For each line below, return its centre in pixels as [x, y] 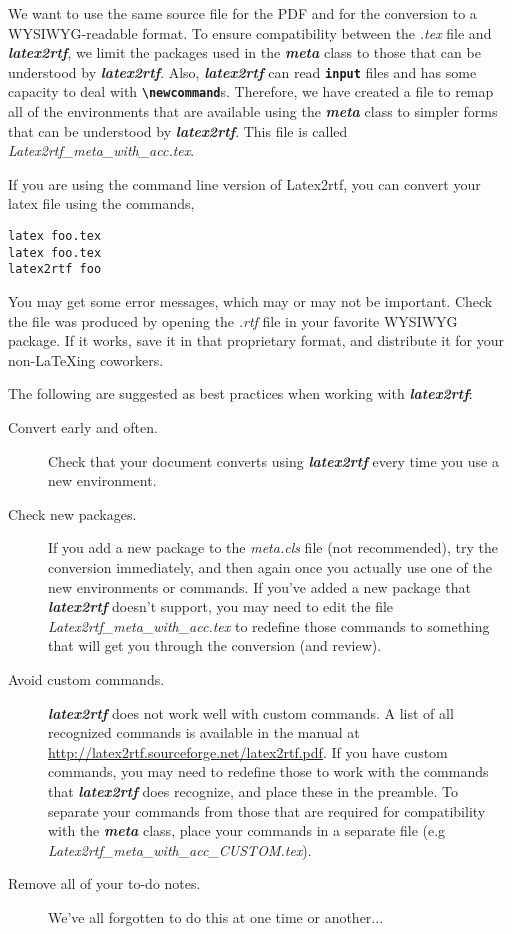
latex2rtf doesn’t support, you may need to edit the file [221, 606]
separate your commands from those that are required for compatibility [267, 810]
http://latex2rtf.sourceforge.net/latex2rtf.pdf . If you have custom [248, 751]
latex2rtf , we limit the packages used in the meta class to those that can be [244, 52]
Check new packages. [72, 513]
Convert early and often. [83, 427]
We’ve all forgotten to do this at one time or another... [216, 916]
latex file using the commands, [101, 203]
